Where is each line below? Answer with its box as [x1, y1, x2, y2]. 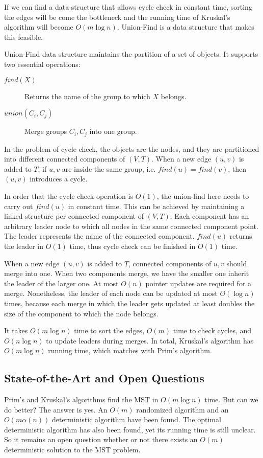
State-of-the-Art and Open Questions [4, 370, 204, 386]
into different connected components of [4, 153, 125, 164]
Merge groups [24, 126, 67, 136]
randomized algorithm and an [136, 404, 229, 415]
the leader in [4, 240, 44, 251]
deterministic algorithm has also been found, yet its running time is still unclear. [4, 424, 256, 434]
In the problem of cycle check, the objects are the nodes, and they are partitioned [4, 143, 259, 154]
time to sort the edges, [74, 325, 145, 336]
